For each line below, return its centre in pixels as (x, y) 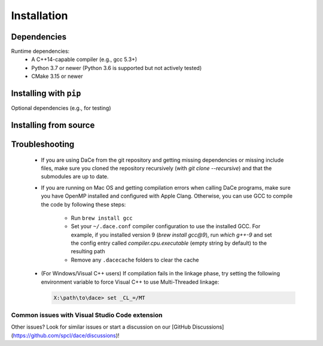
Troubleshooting (43, 144)
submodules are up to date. (75, 177)
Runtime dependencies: (40, 51)
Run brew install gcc (102, 218)
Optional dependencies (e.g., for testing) (61, 108)
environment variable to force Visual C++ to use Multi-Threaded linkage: (130, 282)
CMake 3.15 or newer (57, 76)
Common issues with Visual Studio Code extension (87, 315)
